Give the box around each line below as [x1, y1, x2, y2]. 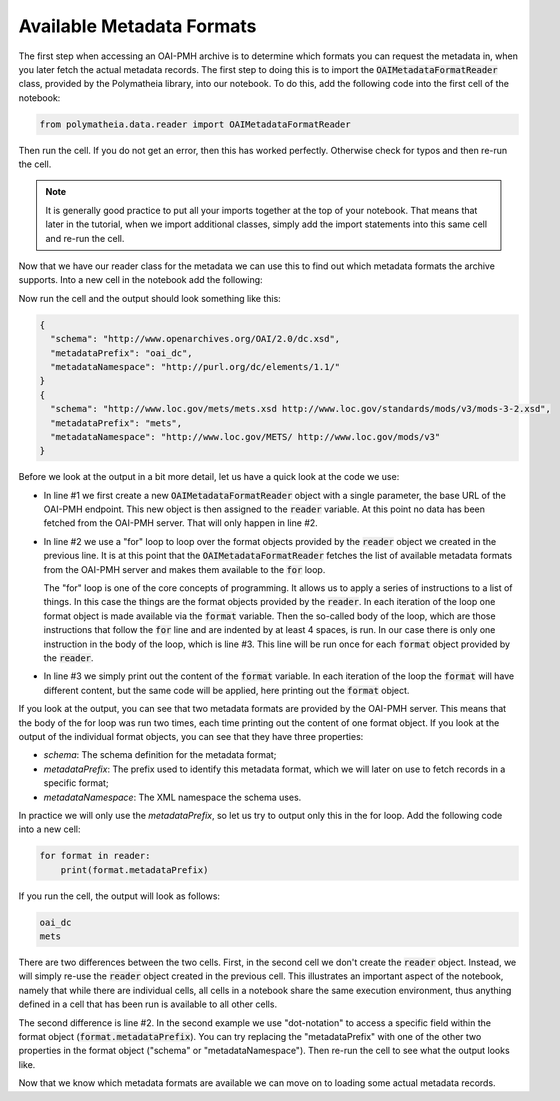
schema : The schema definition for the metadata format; [43, 749, 277, 761]
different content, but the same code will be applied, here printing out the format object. [43, 684, 410, 696]
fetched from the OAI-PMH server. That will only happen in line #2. [43, 517, 319, 529]
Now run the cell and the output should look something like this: [18, 292, 282, 304]
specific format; [43, 777, 109, 789]
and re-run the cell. [45, 232, 125, 244]
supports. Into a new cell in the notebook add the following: [18, 274, 264, 286]
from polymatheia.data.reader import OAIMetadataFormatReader [39, 118, 351, 130]
